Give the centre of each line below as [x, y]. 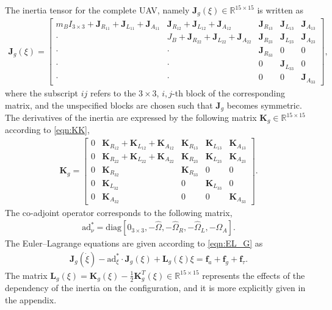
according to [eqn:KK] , [47, 130]
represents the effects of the [254, 275]
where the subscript [42, 92]
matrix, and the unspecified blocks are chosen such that [109, 105]
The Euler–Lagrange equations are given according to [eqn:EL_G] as [134, 243]
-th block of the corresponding [229, 92]
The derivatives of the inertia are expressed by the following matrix [131, 117]
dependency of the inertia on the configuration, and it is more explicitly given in [155, 288]
